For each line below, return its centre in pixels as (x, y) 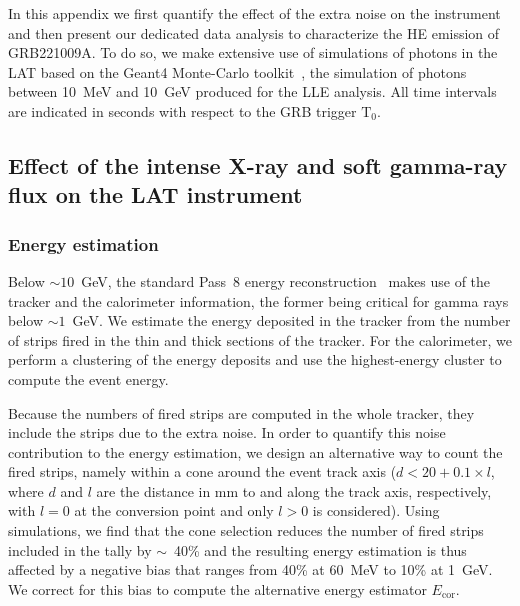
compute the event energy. (88, 378)
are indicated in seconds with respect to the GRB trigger (182, 110)
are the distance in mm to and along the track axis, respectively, (294, 490)
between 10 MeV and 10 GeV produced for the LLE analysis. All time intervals (252, 91)
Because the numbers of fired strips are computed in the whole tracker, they (241, 412)
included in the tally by (80, 549)
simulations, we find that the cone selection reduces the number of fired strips (246, 530)
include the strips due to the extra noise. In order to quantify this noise (227, 432)
